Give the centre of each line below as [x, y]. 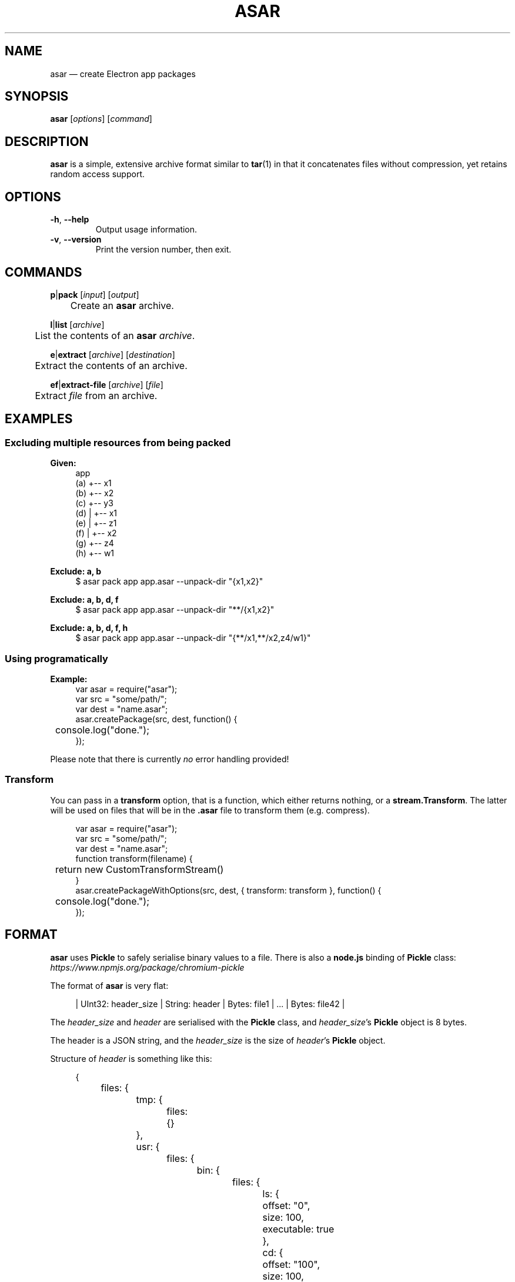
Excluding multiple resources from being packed [118, 442]
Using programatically [56, 658]
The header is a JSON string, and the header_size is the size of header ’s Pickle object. [218, 1040]
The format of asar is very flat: [109, 985]
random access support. [98, 174]
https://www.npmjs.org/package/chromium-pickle [147, 967]
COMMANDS [44, 272]
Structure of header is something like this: [131, 1058]
